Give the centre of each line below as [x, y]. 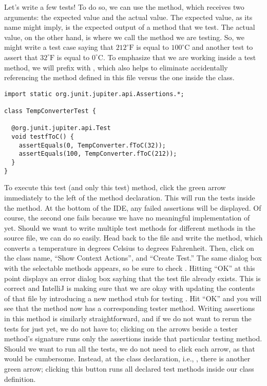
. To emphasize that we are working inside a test [179, 57]
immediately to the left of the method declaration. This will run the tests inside [130, 197]
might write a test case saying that [59, 47]
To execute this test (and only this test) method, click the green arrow [115, 187]
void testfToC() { [43, 137]
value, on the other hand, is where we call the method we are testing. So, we [125, 37]
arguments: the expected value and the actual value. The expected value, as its [128, 17]
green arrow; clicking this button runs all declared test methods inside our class [129, 369]
